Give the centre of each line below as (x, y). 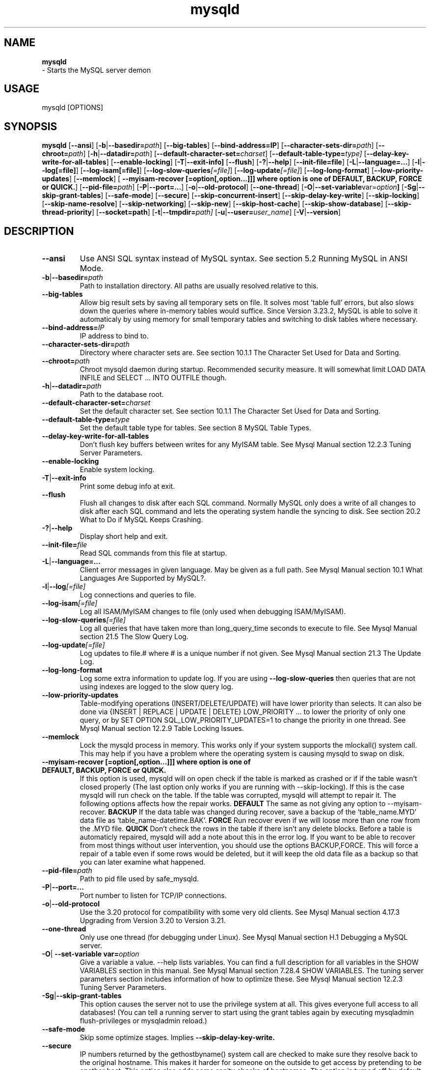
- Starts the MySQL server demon (96, 70)
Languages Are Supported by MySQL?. (143, 578)
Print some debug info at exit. (127, 486)
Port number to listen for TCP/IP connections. (153, 896)
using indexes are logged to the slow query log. (156, 687)
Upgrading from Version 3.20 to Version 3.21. (153, 921)
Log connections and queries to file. (138, 595)
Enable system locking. (117, 470)
